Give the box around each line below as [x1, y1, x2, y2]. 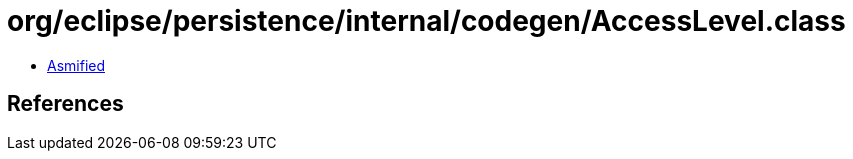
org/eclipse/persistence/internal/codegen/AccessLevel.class [7, 4, 846, 38]
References [7, 91, 124, 117]
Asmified [47, 56, 106, 74]
